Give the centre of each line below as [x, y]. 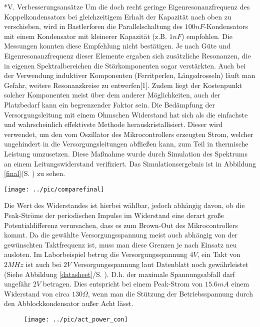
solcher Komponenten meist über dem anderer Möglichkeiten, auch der [112, 95]
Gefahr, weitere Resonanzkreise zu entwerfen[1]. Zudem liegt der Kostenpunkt [123, 85]
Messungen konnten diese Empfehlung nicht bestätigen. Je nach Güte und [117, 46]
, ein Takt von [219, 254]
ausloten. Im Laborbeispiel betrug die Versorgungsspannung [96, 254]
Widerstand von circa [37, 293]
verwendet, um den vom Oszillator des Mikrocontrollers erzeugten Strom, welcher [129, 134]
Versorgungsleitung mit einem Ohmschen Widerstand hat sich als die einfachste [126, 114]
